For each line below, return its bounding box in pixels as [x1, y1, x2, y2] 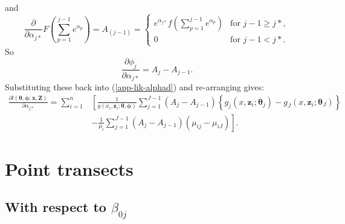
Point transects [5, 156, 134, 181]
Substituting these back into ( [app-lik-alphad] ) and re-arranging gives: [5, 81, 264, 93]
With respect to [5, 198, 106, 216]
